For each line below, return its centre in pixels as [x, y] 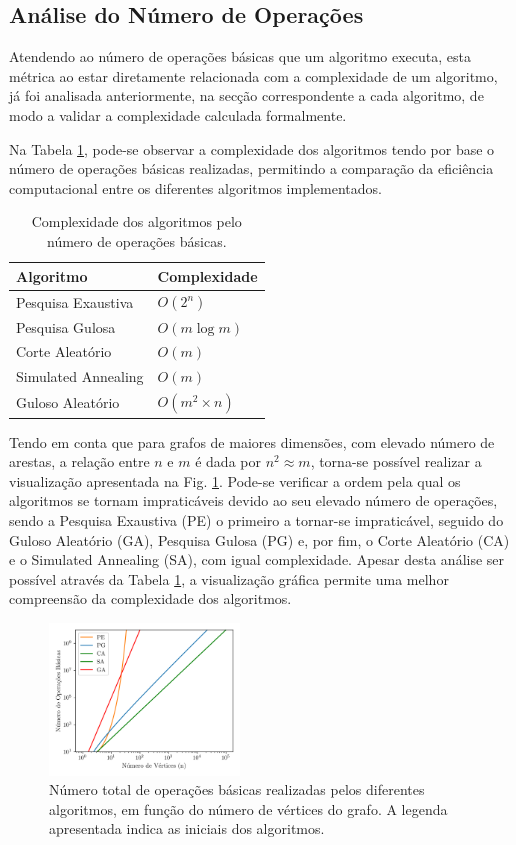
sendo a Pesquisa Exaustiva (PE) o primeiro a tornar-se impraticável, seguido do [256, 520]
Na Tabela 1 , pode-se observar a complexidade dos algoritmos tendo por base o [252, 148]
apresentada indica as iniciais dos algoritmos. [187, 828]
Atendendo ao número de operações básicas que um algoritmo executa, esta [240, 56]
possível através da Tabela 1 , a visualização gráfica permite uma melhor [229, 578]
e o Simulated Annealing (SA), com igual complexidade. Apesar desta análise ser [257, 559]
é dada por [228, 461]
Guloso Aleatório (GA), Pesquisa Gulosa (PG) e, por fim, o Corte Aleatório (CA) [259, 539]
